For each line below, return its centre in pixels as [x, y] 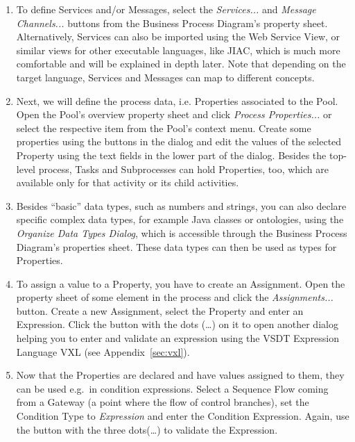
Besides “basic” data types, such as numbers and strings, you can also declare [181, 205]
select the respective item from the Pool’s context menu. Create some [164, 128]
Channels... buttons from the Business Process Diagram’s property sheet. [172, 23]
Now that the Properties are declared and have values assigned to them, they [180, 375]
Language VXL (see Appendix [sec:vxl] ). [103, 351]
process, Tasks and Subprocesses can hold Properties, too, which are [183, 169]
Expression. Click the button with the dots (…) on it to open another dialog [177, 324]
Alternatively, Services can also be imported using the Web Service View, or [178, 36]
